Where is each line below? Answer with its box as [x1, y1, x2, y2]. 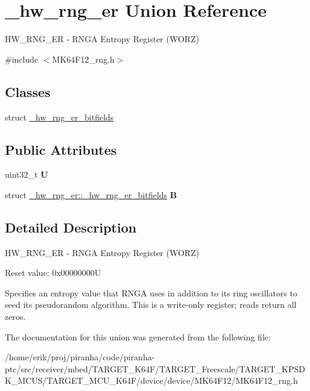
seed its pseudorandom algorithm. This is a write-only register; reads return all [5, 298, 297, 311]
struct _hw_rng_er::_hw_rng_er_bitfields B [5, 188, 177, 201]
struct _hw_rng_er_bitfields [5, 110, 114, 123]
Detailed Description [5, 217, 137, 236]
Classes [5, 82, 51, 101]
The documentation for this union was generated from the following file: [5, 330, 271, 343]
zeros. [5, 310, 26, 323]
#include [5, 52, 39, 65]
